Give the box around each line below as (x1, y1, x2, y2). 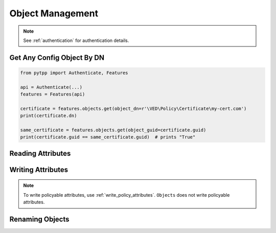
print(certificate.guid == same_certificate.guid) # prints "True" (20, 134, 196, 140)
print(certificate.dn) (20, 113, 77, 119)
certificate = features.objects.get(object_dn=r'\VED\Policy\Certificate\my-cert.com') (20, 105, 247, 111)
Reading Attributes (9, 149, 71, 158)
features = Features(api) (20, 91, 85, 97)
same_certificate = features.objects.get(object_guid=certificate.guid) (20, 127, 206, 133)
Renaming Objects (9, 215, 70, 224)
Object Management (9, 8, 99, 19)
